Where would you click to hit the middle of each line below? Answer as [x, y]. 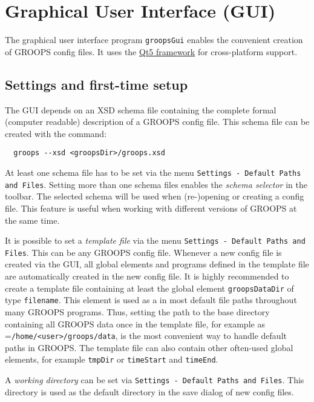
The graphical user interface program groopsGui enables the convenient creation [154, 40]
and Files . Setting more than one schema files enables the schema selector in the [156, 184]
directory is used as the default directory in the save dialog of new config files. [149, 391]
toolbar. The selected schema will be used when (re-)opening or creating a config [155, 196]
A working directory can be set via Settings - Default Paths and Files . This [155, 380]
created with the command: [56, 133]
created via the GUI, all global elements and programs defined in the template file [157, 264]
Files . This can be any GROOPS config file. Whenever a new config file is [143, 252]
